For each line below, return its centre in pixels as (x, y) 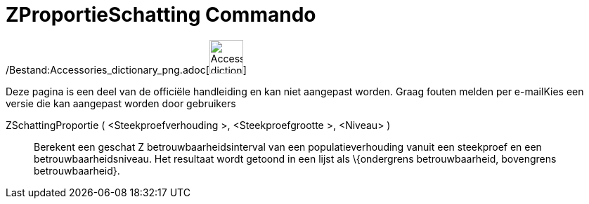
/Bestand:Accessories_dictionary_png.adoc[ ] (126, 69)
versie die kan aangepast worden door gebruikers (121, 103)
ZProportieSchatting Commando (161, 15)
